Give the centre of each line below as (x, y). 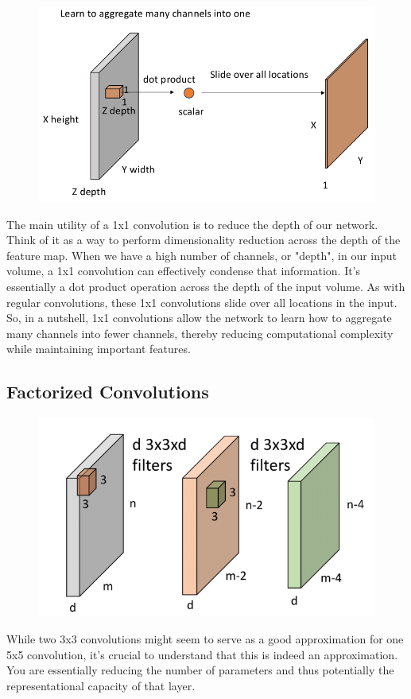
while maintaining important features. (99, 349)
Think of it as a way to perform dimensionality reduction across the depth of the (204, 240)
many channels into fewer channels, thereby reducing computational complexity (200, 333)
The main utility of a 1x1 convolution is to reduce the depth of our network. (192, 224)
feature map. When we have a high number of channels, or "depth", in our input (202, 255)
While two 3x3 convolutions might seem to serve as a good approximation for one (205, 638)
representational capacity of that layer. (101, 685)
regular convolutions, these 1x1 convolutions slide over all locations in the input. (202, 302)
